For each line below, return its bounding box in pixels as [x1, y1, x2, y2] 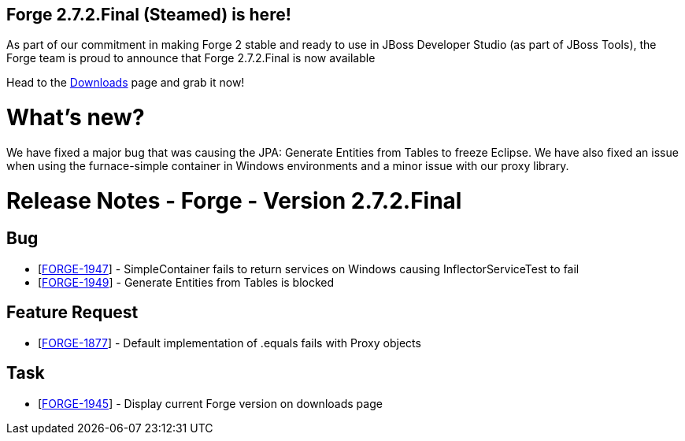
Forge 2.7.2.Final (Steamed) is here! [6, 5, 291, 24]
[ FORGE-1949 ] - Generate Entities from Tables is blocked [38, 275, 335, 289]
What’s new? [6, 104, 145, 132]
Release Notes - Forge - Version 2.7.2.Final [6, 187, 462, 214]
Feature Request [6, 302, 139, 323]
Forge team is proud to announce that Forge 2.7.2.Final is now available [6, 51, 376, 65]
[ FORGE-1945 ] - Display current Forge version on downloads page [38, 396, 383, 410]
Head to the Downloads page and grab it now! [6, 76, 245, 90]
